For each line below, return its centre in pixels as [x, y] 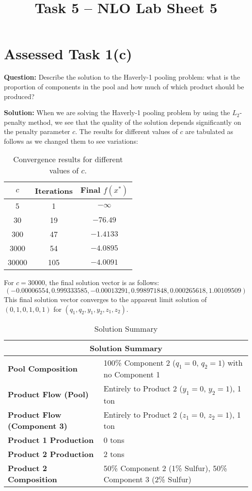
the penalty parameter [37, 131]
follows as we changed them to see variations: [71, 141]
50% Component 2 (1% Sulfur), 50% [165, 468]
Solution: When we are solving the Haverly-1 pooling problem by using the [117, 112]
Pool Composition [43, 368]
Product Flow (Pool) [48, 394]
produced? [19, 96]
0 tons [114, 440]
